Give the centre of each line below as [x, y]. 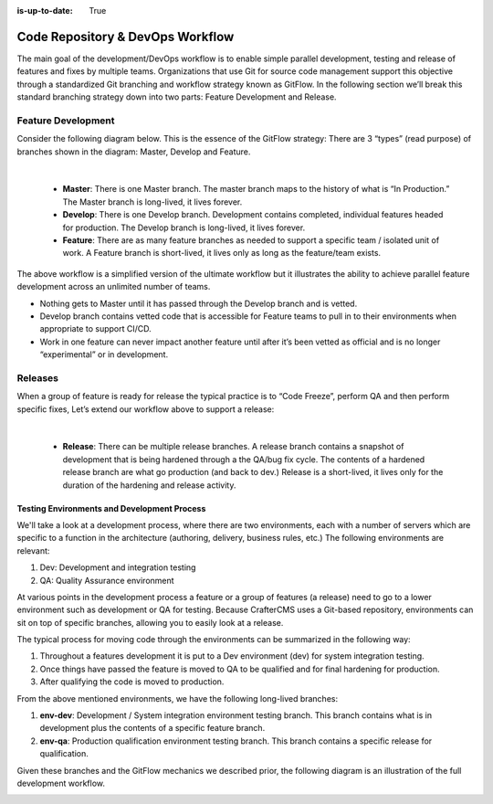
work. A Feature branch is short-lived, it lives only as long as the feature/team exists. [222, 253]
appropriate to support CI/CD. [95, 329]
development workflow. [61, 783]
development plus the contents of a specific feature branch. [152, 728]
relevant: [33, 550]
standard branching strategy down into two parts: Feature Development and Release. [177, 97]
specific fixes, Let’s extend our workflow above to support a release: [146, 409]
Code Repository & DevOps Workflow [126, 37]
